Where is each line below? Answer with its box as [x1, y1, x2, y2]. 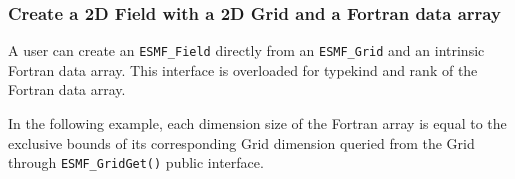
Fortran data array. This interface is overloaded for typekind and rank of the [8, 59, 478, 80]
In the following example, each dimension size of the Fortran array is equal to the [8, 113, 507, 134]
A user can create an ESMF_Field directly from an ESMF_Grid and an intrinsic [8, 40, 485, 61]
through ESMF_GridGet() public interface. [8, 152, 264, 173]
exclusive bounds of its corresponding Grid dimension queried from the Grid [8, 132, 475, 153]
